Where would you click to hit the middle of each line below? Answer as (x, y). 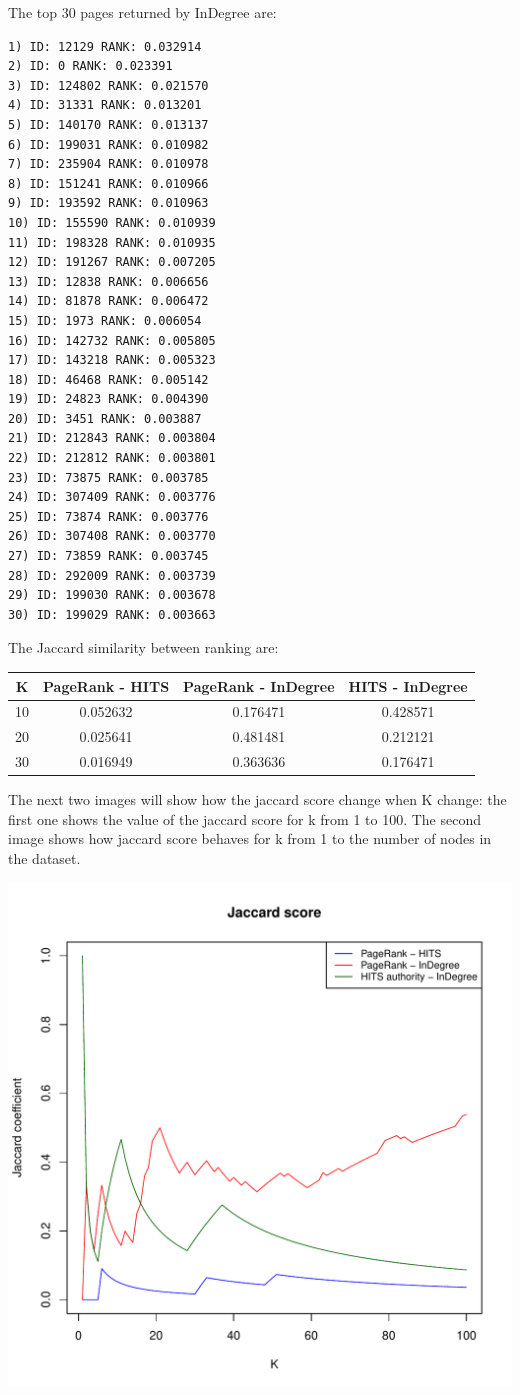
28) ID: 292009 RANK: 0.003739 (112, 575)
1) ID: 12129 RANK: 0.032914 (105, 46)
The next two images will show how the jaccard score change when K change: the (257, 799)
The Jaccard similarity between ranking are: (143, 647)
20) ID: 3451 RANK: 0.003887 (105, 418)
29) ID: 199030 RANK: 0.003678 (112, 595)
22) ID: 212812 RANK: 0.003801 (112, 458)
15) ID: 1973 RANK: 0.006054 (105, 320)
